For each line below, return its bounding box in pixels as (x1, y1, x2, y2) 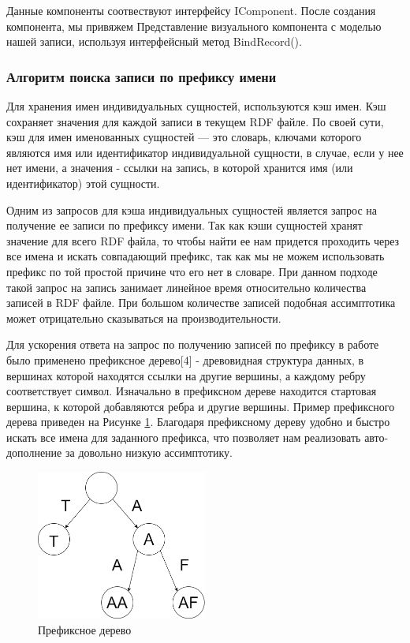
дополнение (6, 444, 62, 461)
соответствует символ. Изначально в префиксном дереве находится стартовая (6, 383, 377, 399)
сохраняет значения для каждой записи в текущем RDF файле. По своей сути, (6, 113, 384, 129)
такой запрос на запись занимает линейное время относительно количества (6, 279, 367, 295)
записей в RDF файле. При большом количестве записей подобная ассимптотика (6, 294, 396, 311)
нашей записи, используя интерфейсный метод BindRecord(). (6, 33, 302, 50)
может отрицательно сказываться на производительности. (6, 309, 281, 326)
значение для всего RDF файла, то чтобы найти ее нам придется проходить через (6, 232, 400, 249)
